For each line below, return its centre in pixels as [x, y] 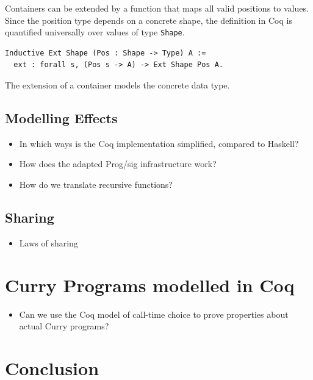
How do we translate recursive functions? [96, 185]
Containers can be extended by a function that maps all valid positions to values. [157, 8]
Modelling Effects [61, 118]
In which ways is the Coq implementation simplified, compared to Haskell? [159, 143]
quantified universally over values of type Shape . [95, 32]
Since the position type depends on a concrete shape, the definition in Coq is [149, 20]
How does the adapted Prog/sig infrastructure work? [118, 164]
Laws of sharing [49, 242]
